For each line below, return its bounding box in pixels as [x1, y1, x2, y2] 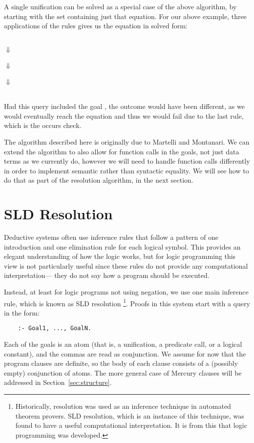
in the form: [4, 307, 40, 317]
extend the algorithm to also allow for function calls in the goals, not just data [4, 146, 239, 156]
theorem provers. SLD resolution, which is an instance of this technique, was [15, 410, 244, 421]
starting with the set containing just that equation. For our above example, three [4, 11, 247, 21]
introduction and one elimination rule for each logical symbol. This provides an [4, 241, 241, 252]
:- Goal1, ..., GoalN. [18, 325, 91, 332]
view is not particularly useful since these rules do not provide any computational [4, 260, 248, 271]
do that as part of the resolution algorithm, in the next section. [4, 175, 193, 185]
